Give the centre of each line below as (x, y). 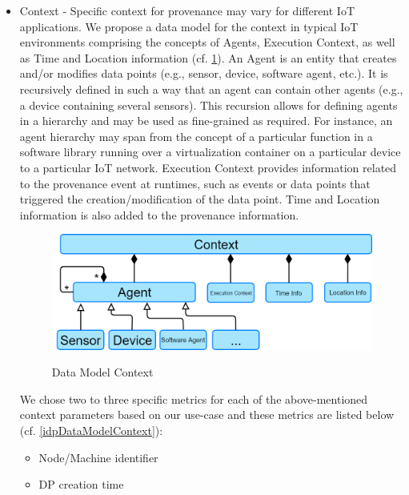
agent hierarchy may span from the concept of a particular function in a (196, 136)
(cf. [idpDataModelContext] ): (91, 431)
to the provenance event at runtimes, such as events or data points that (195, 183)
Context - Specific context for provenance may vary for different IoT (187, 10)
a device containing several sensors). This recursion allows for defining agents (209, 105)
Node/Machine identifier (98, 457)
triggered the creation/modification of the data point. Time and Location (200, 199)
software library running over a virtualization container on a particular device (210, 152)
